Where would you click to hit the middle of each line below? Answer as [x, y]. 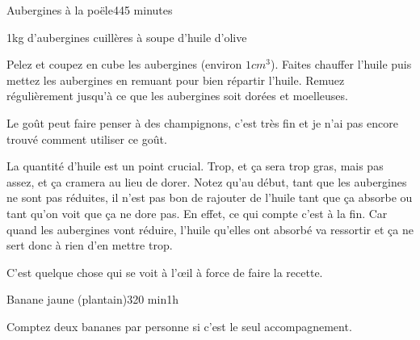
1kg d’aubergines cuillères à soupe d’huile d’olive [127, 37]
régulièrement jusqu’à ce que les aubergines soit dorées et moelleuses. [177, 96]
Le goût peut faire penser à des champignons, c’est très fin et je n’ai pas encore [202, 122]
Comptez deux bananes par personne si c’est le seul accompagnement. [179, 326]
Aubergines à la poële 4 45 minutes [90, 10]
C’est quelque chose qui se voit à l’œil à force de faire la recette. [165, 272]
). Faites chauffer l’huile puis [341, 64]
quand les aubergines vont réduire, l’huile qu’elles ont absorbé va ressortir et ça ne [210, 229]
